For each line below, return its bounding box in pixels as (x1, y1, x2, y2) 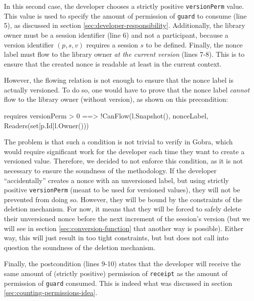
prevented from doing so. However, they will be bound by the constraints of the (4, 194, 243, 204)
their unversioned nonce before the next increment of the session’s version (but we (4, 213, 250, 224)
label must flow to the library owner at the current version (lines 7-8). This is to (4, 49, 245, 59)
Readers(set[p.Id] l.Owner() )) (4, 120, 89, 130)
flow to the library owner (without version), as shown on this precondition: (4, 94, 228, 104)
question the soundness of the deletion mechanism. (4, 242, 156, 252)
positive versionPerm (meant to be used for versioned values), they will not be (4, 185, 240, 195)
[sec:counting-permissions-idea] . (4, 287, 97, 298)
